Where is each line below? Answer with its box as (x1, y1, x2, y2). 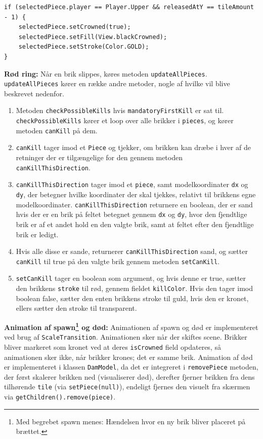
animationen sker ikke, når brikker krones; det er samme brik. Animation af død (4, 351, 253, 362)
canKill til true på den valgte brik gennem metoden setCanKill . (16, 255, 220, 266)
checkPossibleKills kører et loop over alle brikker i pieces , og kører (16, 115, 234, 126)
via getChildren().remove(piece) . (4, 391, 116, 402)
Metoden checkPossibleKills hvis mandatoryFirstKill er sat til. (16, 105, 224, 116)
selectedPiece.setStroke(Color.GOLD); (18, 43, 149, 51)
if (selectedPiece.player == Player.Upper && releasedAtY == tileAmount (4, 4, 254, 11)
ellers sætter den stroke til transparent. (16, 303, 137, 313)
